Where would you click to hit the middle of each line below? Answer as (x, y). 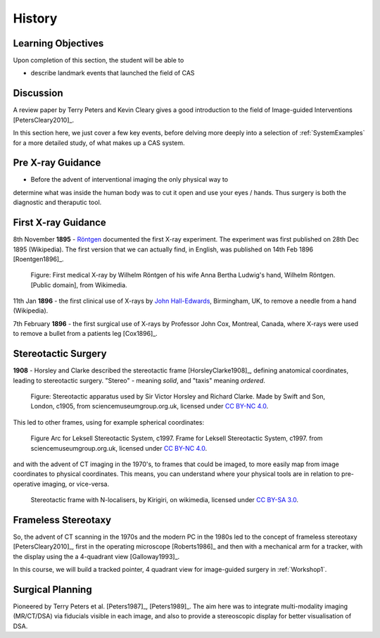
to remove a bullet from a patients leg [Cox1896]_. (85, 334)
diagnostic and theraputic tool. (57, 202)
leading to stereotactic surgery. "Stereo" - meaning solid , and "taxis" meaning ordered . (139, 380)
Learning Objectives (58, 43)
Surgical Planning (52, 589)
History (35, 18)
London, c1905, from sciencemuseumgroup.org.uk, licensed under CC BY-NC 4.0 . (150, 406)
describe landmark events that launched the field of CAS (113, 73)
